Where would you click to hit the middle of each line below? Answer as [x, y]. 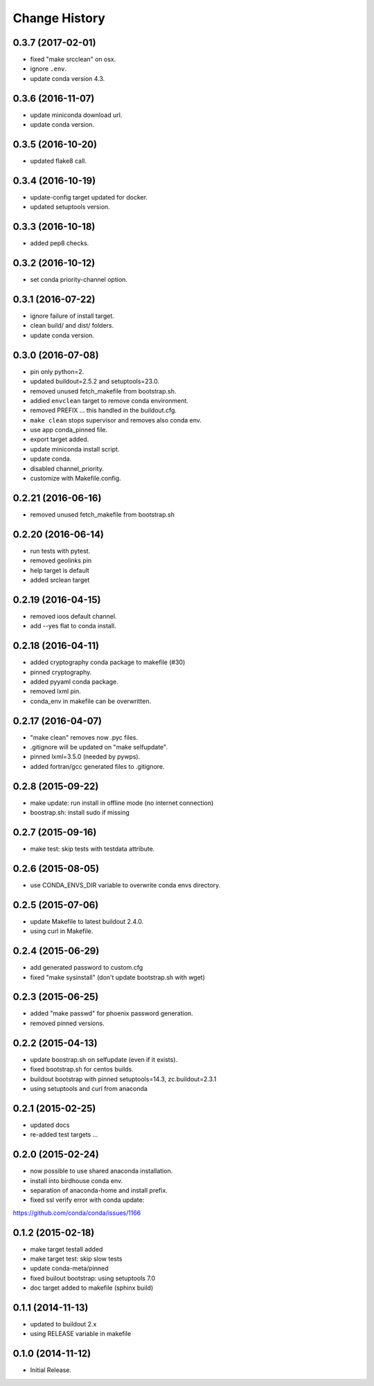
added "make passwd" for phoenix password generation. [112, 1013]
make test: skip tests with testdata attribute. [92, 849]
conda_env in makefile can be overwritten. [91, 701]
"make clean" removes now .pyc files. [84, 737]
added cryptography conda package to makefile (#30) [108, 662]
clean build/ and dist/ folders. [72, 326]
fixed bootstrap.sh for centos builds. [82, 1069]
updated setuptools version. [70, 207]
